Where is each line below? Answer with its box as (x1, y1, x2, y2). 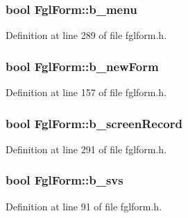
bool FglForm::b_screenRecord (6, 114, 182, 132)
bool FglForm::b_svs (6, 171, 123, 189)
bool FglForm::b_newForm (6, 57, 159, 75)
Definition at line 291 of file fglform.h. (6, 141, 167, 156)
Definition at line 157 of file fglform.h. (6, 85, 167, 100)
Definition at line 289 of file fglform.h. (6, 28, 167, 42)
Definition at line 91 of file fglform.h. (6, 198, 162, 213)
